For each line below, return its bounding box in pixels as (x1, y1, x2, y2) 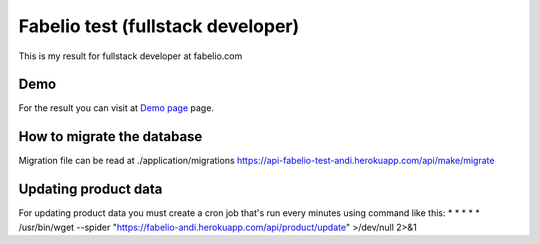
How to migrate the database (18, 128, 203, 145)
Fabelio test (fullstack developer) (18, 15, 300, 37)
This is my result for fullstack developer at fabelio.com (18, 50, 243, 62)
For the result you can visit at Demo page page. (18, 102, 215, 114)
